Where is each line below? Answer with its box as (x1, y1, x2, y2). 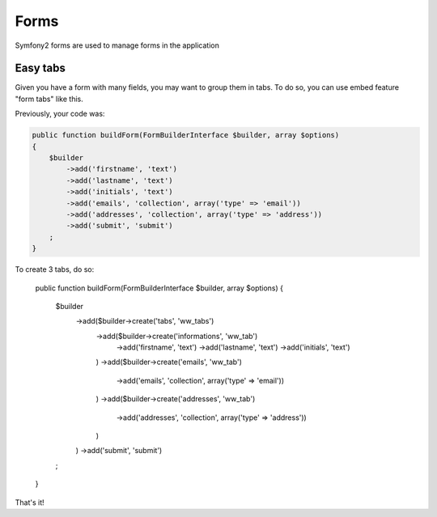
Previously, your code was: (15, 109, 105, 119)
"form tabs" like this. (15, 94, 84, 104)
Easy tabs (15, 61, 66, 75)
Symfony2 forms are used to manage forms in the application (15, 40, 220, 50)
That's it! (15, 498, 45, 507)
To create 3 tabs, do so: (15, 265, 95, 274)
